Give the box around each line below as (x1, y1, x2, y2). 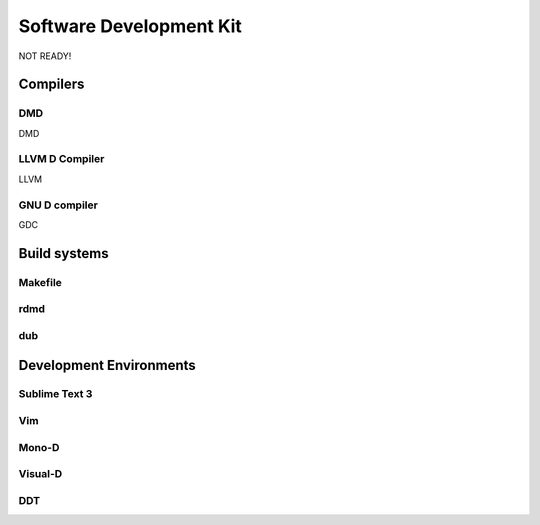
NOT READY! (18, 50, 72, 62)
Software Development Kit (18, 15, 242, 37)
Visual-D (18, 467, 63, 481)
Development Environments (18, 356, 197, 374)
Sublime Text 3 (18, 387, 93, 401)
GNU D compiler (18, 198, 99, 212)
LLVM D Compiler (18, 152, 105, 166)
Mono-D (18, 440, 60, 454)
